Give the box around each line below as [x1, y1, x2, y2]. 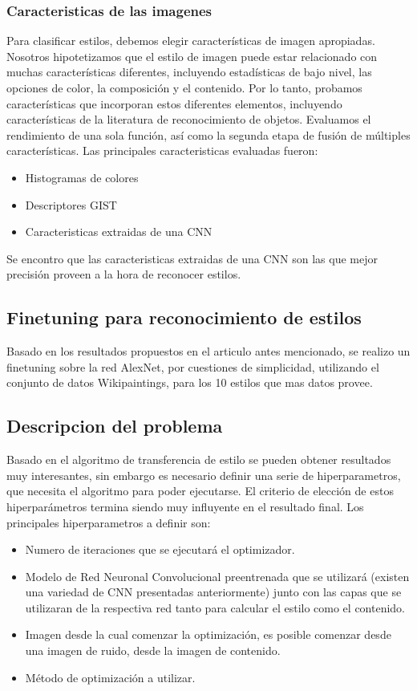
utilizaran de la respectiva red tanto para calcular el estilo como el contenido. [25, 599, 406, 616]
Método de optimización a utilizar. [25, 669, 196, 685]
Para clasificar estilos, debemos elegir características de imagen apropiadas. [6, 32, 375, 49]
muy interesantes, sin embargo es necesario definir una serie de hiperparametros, [6, 466, 401, 483]
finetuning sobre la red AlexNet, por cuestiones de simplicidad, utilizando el [6, 358, 379, 375]
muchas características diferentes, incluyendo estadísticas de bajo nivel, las [6, 63, 372, 80]
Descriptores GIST [25, 196, 117, 213]
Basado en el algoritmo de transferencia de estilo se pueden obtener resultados [6, 451, 391, 468]
